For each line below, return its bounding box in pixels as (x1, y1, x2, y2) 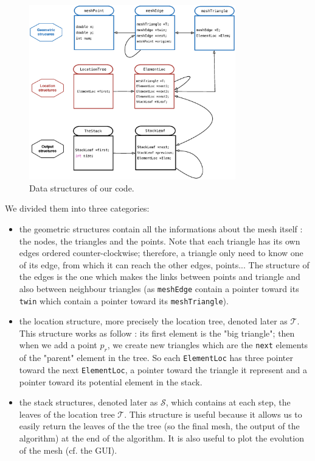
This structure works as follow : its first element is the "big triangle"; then (19, 326, 295, 339)
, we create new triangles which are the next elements (107, 338, 308, 351)
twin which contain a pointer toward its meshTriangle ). (19, 294, 229, 307)
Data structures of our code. (29, 181, 134, 194)
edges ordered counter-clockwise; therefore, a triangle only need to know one (19, 246, 303, 259)
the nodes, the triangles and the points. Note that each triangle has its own (19, 234, 300, 247)
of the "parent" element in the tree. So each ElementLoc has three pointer (19, 351, 293, 364)
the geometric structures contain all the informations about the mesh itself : (19, 222, 303, 235)
